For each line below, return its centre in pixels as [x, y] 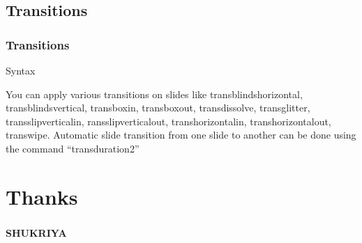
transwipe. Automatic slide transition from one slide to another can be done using [181, 135]
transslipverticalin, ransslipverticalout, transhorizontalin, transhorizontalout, [168, 121]
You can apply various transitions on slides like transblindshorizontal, [154, 94]
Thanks [42, 196]
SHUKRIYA [36, 232]
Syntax [21, 70]
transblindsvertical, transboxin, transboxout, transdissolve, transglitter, [158, 108]
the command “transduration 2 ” [73, 148]
